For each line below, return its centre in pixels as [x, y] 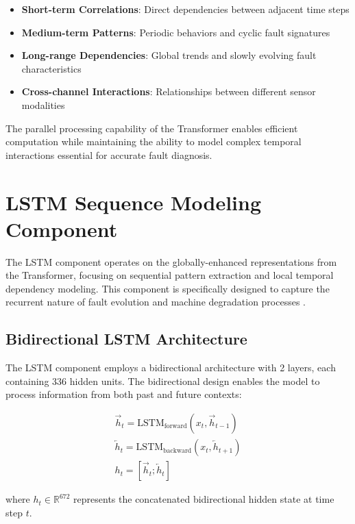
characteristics [51, 68]
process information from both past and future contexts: [124, 394]
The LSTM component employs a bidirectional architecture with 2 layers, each [171, 367]
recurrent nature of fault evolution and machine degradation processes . [156, 302]
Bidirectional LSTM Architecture [126, 339]
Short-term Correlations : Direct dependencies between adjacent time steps [185, 9]
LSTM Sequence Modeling [134, 202]
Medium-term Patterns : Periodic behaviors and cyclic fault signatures [176, 32]
